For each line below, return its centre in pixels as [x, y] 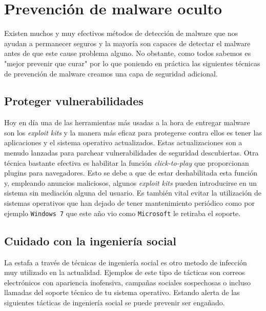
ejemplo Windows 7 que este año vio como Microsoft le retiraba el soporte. [122, 213]
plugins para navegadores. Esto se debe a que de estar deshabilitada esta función [131, 173]
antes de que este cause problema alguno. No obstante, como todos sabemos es [128, 53]
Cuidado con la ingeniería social [90, 240]
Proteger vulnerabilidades [74, 101]
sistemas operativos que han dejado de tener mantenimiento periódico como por [129, 203]
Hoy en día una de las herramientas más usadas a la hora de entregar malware [127, 122]
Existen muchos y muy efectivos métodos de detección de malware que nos [121, 33]
